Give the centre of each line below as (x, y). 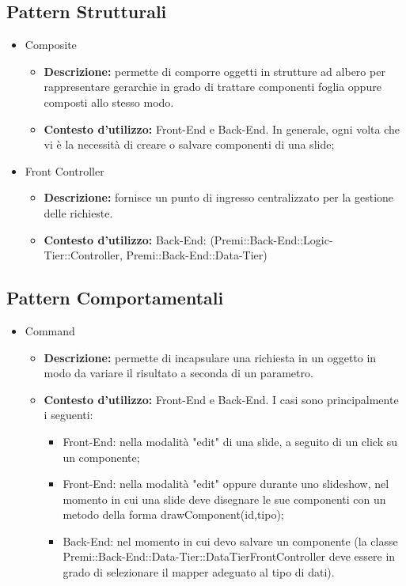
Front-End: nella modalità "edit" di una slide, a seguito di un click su (230, 441)
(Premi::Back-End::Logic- (271, 239)
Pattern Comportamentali (115, 298)
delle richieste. (78, 212)
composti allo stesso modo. (109, 102)
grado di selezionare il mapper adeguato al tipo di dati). (199, 572)
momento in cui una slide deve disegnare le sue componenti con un (224, 499)
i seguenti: (68, 415)
